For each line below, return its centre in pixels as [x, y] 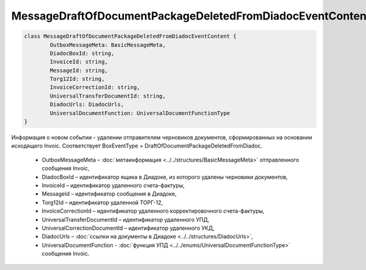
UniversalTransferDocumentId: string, [108, 96]
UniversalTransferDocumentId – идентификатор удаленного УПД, [126, 219]
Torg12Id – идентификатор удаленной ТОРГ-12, [102, 202]
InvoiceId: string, [79, 62]
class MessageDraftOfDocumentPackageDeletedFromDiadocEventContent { [130, 36]
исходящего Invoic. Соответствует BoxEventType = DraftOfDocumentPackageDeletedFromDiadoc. [137, 146]
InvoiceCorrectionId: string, [95, 87]
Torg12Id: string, [77, 79]
